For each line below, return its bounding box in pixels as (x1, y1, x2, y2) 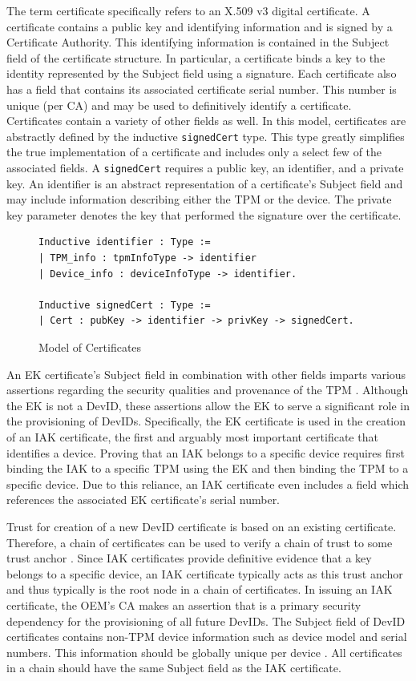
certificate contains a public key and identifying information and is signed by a (6, 18, 393, 34)
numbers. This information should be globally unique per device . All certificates (6, 643, 402, 660)
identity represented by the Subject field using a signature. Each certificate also (6, 65, 397, 82)
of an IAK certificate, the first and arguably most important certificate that (6, 428, 378, 445)
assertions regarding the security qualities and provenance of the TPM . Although (6, 381, 409, 398)
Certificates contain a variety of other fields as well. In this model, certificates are (6, 112, 406, 129)
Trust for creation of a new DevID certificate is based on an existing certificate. (6, 518, 397, 534)
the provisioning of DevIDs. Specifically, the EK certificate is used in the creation (6, 413, 406, 429)
